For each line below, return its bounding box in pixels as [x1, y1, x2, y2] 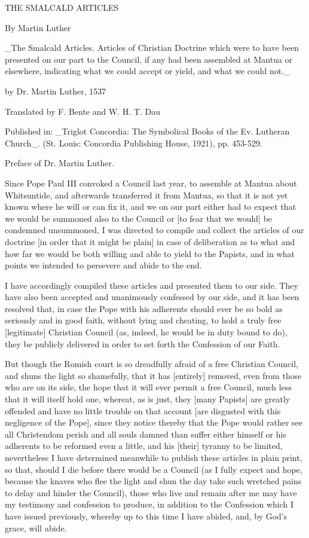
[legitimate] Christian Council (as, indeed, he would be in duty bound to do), [5, 326, 287, 338]
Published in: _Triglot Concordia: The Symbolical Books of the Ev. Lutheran [5, 125, 290, 137]
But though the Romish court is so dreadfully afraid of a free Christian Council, [5, 357, 298, 370]
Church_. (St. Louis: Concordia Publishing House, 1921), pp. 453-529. [5, 136, 262, 149]
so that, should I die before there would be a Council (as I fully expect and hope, [5, 463, 302, 475]
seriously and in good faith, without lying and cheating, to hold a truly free [5, 314, 282, 326]
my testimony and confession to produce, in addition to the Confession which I [5, 498, 294, 511]
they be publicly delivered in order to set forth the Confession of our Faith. [5, 337, 280, 350]
